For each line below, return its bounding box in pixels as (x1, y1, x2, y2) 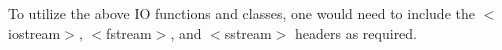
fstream (106, 22, 152, 43)
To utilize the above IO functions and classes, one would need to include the (8, 3, 475, 23)
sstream (224, 22, 272, 43)
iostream (8, 22, 61, 43)
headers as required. (295, 22, 418, 43)
